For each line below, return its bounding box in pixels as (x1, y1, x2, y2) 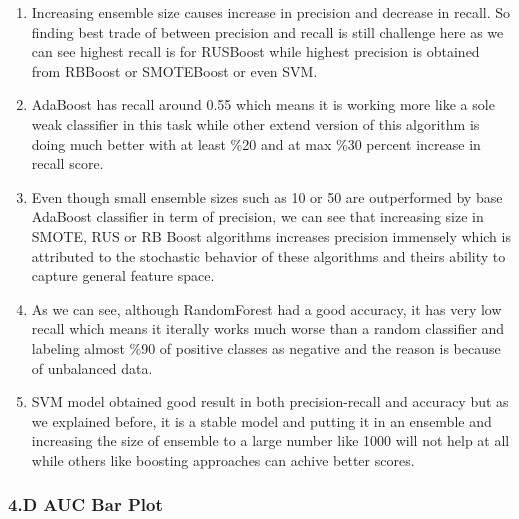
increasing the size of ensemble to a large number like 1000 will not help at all (31, 430, 510, 451)
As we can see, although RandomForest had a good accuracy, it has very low (31, 298, 502, 319)
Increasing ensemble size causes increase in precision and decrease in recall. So (31, 2, 511, 22)
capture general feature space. (31, 265, 215, 286)
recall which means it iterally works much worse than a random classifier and (31, 318, 505, 339)
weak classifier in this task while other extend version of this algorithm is (31, 113, 480, 134)
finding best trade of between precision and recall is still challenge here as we (31, 21, 504, 42)
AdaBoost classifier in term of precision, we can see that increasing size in (31, 206, 484, 227)
